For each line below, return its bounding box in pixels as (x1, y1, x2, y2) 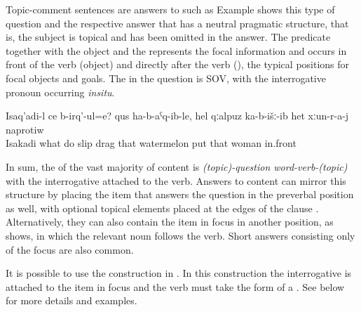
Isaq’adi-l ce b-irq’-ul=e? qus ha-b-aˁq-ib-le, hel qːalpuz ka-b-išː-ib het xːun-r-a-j (6, 108, 349, 123)
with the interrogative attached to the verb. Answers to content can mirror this (6, 173, 346, 188)
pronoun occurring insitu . (6, 84, 115, 99)
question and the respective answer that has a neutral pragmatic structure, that (6, 15, 349, 30)
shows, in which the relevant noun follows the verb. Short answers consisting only (6, 228, 355, 242)
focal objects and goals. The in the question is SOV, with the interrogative (6, 70, 326, 85)
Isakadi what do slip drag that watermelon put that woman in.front (6, 136, 297, 150)
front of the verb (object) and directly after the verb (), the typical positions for (6, 57, 350, 72)
